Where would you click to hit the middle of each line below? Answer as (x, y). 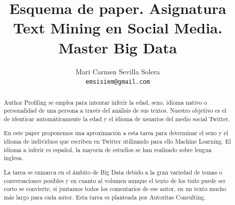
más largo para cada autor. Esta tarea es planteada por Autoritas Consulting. (105, 197)
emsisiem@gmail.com (118, 82)
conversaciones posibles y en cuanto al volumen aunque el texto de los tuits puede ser (115, 180)
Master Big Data (118, 47)
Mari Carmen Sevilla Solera (118, 71)
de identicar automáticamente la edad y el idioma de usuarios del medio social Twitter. (117, 118)
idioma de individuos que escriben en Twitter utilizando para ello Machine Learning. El (117, 141)
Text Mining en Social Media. (118, 28)
